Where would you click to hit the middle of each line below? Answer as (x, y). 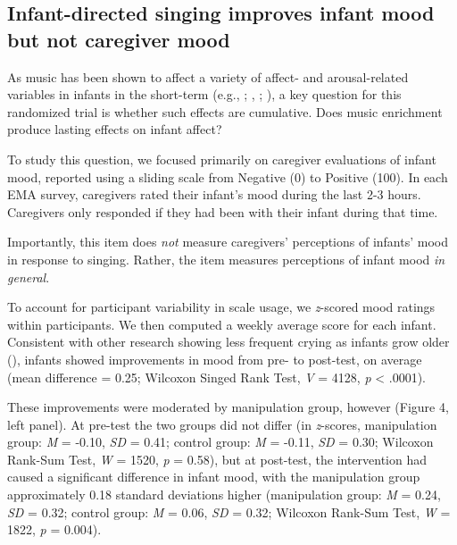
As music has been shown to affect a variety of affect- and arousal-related (208, 76)
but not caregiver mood (119, 39)
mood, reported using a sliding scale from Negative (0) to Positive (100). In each (228, 176)
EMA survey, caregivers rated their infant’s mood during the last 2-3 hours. (214, 194)
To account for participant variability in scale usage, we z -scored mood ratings (221, 307)
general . (29, 277)
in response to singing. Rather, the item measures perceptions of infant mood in (226, 259)
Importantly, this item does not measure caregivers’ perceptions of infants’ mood (228, 242)
